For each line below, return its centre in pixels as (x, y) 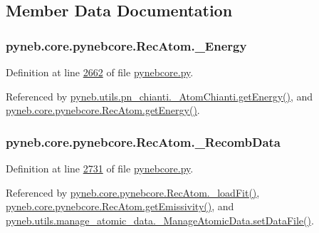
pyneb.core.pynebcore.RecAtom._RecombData (143, 141)
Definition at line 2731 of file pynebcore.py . (100, 168)
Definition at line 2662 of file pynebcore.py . (100, 72)
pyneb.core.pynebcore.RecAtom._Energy (126, 45)
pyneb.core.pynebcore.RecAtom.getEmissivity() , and (120, 206)
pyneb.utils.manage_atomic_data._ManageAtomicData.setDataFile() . (160, 220)
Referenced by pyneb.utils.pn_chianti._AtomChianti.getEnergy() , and (159, 96)
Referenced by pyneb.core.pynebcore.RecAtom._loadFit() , (133, 192)
